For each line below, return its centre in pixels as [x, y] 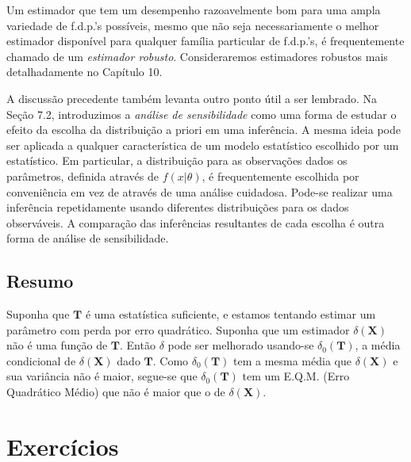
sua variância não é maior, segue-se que [102, 376]
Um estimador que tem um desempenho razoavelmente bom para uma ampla [194, 10]
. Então [138, 345]
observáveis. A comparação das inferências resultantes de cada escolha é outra [196, 222]
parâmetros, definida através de [83, 176]
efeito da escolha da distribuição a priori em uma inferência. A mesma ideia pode [204, 130]
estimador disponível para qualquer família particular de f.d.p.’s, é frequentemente [205, 41]
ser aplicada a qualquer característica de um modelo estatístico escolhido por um [203, 145]
